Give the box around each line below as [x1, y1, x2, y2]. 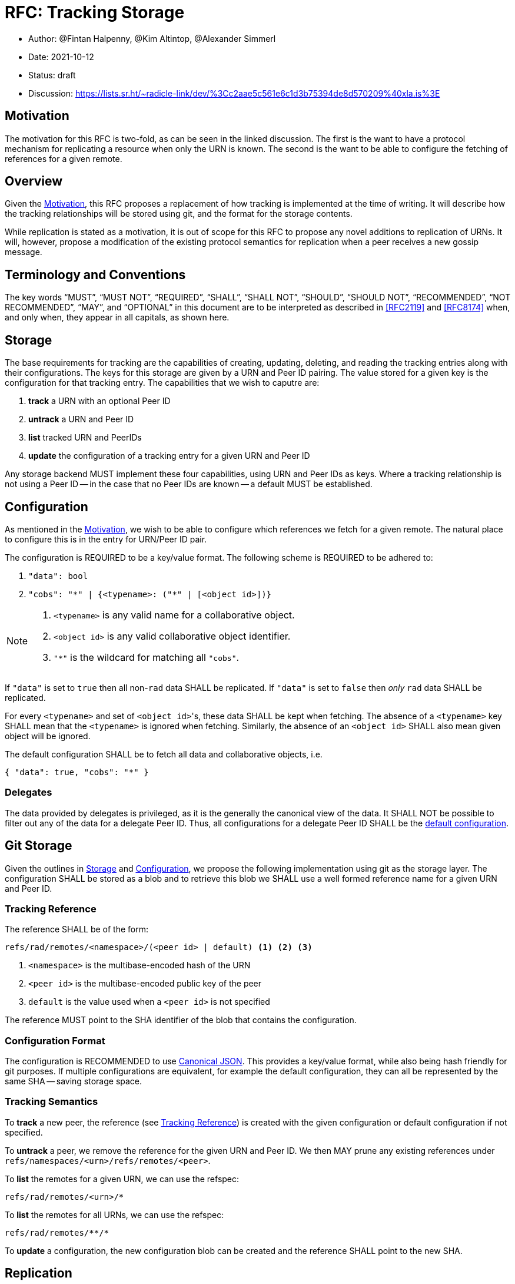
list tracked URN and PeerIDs [28, 432, 142, 443]
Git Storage [5, 838, 72, 853]
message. [5, 247, 42, 257]
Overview [5, 174, 63, 189]
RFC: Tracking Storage [5, 2, 185, 22]
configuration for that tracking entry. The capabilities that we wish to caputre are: [5, 378, 320, 388]
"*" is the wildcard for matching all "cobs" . [54, 651, 240, 663]
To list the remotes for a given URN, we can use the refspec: [5, 1173, 240, 1184]
